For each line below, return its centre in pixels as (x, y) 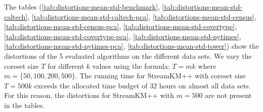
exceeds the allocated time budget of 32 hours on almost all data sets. (142, 85)
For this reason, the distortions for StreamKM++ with (89, 95)
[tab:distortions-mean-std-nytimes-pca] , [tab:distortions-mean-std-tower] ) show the (131, 46)
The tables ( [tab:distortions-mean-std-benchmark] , (82, 7)
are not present (228, 95)
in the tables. (25, 105)
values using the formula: (131, 66)
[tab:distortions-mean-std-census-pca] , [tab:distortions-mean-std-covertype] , (121, 26)
